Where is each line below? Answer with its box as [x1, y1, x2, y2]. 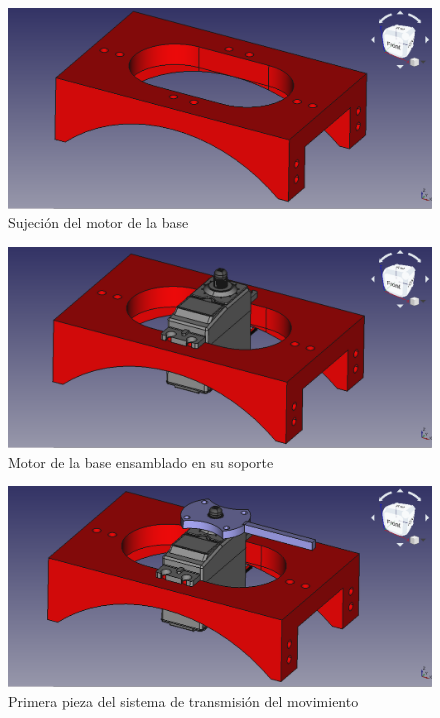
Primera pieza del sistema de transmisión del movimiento [8, 690, 359, 711]
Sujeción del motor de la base [8, 212, 189, 233]
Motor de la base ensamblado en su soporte [8, 451, 274, 472]
